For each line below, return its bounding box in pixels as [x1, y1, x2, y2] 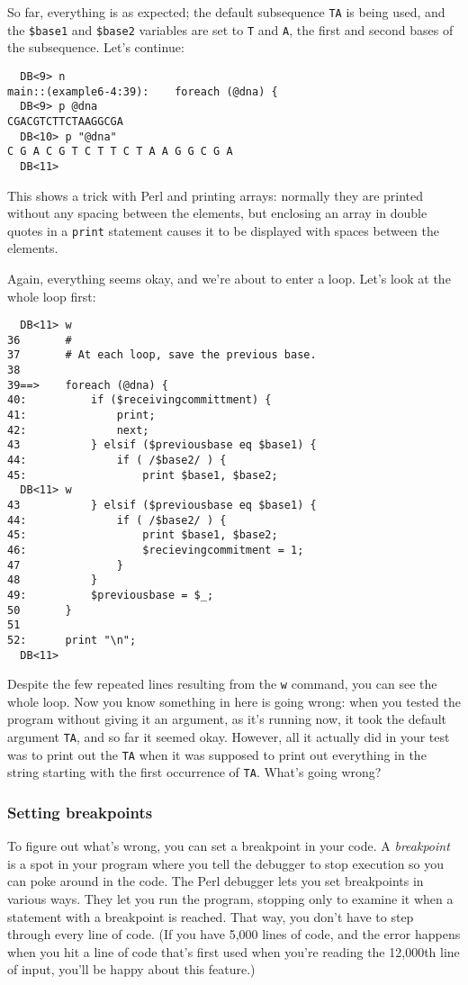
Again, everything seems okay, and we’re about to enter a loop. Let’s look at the [7, 268, 451, 287]
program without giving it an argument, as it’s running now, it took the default [7, 709, 447, 728]
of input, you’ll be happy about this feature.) [7, 960, 256, 979]
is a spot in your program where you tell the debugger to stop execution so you [7, 854, 445, 872]
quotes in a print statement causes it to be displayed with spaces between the [7, 221, 439, 239]
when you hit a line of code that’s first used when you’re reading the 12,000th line [7, 942, 460, 961]
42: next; [7, 423, 149, 437]
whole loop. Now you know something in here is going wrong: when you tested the [7, 691, 461, 710]
